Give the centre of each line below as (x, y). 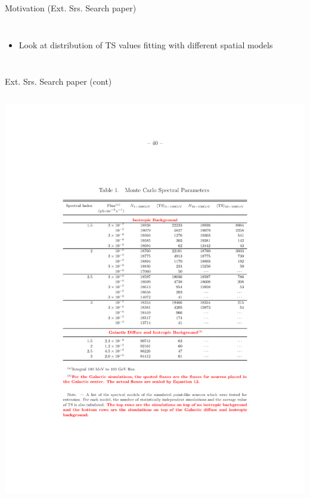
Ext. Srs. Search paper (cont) (58, 81)
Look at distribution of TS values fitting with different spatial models (146, 44)
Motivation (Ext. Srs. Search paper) (71, 8)
